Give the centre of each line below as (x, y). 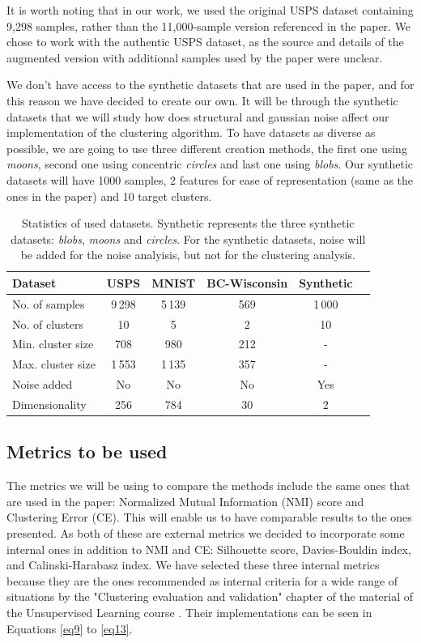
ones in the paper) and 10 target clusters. (109, 196)
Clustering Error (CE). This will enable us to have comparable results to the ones (209, 517)
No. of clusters (48, 324)
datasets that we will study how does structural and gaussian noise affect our (198, 116)
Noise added (43, 384)
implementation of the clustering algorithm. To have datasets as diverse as (191, 132)
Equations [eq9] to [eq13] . (70, 628)
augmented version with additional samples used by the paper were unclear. (195, 57)
